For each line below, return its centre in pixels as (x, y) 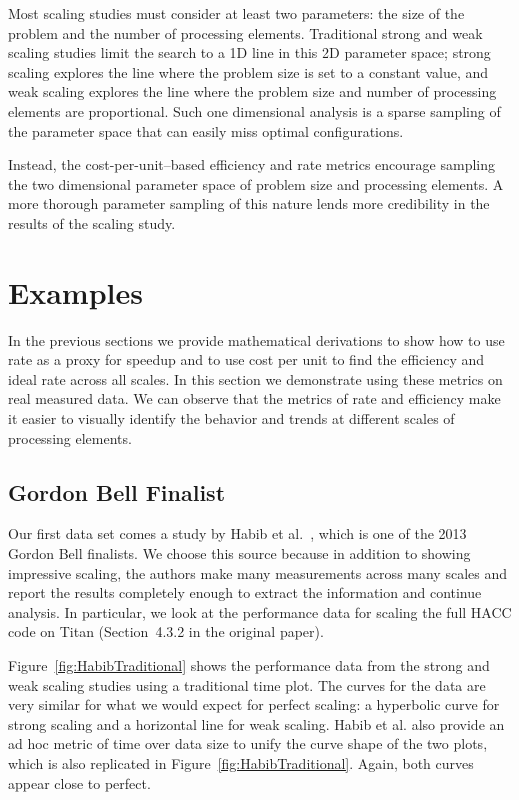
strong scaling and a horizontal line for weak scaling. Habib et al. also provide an (256, 723)
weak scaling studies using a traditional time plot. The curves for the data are (247, 684)
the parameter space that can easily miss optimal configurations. (206, 130)
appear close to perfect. (79, 782)
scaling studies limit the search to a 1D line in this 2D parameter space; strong (249, 52)
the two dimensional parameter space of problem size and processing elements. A (256, 183)
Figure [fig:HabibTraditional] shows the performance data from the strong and (249, 664)
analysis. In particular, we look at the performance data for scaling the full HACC (260, 611)
